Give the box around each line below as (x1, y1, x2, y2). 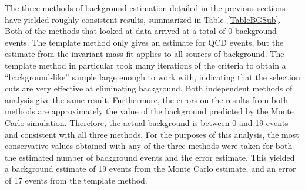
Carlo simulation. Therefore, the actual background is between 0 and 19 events (5, 116, 289, 128)
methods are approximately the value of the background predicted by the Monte (5, 105, 294, 117)
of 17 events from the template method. (5, 174, 148, 186)
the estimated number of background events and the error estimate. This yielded (5, 151, 295, 163)
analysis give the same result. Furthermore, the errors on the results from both (5, 93, 289, 106)
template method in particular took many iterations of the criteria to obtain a (5, 59, 286, 71)
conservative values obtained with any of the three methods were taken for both (5, 140, 293, 152)
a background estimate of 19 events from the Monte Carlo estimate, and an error (5, 162, 296, 175)
